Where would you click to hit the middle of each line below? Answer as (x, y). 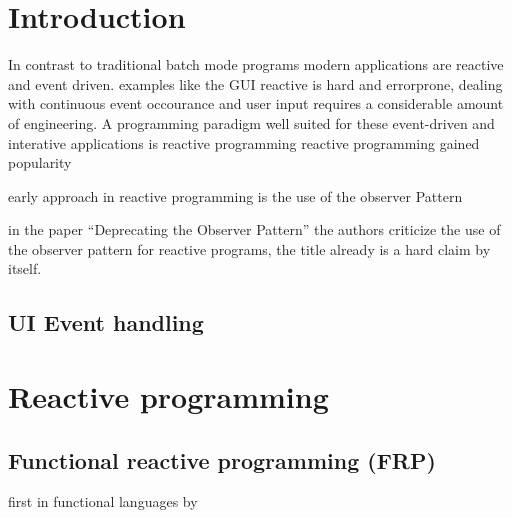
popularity (40, 162)
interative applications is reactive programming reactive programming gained (244, 142)
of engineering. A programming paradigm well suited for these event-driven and (251, 122)
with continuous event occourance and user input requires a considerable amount (256, 103)
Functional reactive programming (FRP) (222, 459)
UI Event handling (106, 322)
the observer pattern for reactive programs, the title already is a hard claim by (249, 248)
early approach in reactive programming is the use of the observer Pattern (235, 195)
